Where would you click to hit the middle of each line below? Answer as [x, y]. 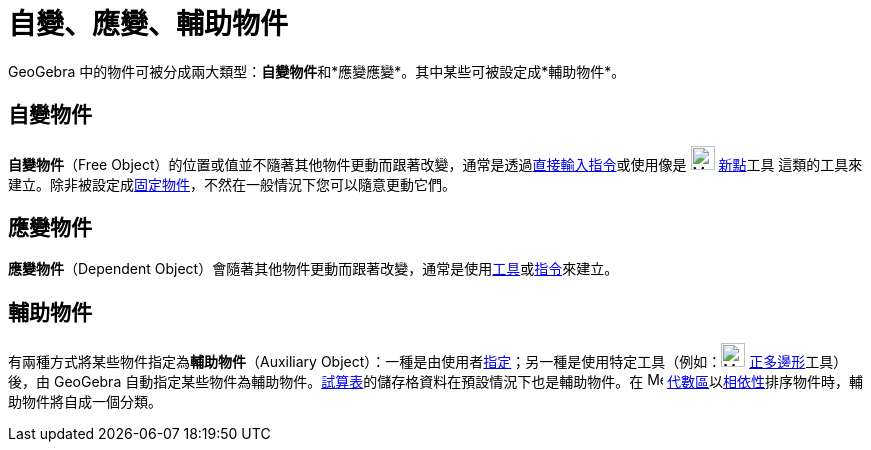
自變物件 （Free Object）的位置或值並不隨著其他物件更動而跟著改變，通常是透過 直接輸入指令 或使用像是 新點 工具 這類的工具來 [435, 164]
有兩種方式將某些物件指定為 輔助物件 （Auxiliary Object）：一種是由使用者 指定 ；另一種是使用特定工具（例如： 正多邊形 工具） [428, 362]
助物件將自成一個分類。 [85, 402]
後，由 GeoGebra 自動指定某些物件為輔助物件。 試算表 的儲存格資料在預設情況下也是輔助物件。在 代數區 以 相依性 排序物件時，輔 [436, 382]
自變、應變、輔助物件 [148, 24]
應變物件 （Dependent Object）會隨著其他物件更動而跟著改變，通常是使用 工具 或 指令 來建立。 [313, 269]
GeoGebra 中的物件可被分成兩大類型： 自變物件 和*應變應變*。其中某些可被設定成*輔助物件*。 [317, 71]
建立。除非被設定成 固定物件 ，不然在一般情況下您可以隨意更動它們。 [232, 184]
